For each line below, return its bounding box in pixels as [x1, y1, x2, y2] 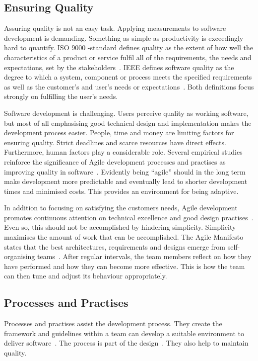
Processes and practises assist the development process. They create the [4, 318, 222, 329]
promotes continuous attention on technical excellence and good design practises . [4, 212, 254, 222]
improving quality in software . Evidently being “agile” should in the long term [4, 166, 246, 177]
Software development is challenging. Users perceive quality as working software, [4, 107, 249, 118]
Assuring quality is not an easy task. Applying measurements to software [4, 23, 226, 33]
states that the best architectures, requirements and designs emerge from [4, 241, 225, 252]
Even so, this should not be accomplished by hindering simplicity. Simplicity [4, 222, 236, 232]
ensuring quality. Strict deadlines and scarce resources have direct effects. [4, 137, 226, 147]
